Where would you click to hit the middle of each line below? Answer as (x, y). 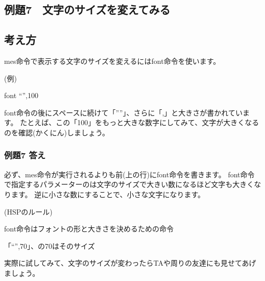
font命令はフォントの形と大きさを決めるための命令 (89, 229)
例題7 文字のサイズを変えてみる (87, 9)
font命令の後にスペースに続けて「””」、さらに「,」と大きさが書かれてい (123, 112)
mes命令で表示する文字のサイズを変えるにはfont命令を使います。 (112, 61)
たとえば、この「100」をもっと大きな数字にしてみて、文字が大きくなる (140, 122)
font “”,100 (21, 95)
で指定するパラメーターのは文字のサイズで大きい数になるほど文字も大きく (129, 184)
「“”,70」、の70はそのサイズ (50, 245)
